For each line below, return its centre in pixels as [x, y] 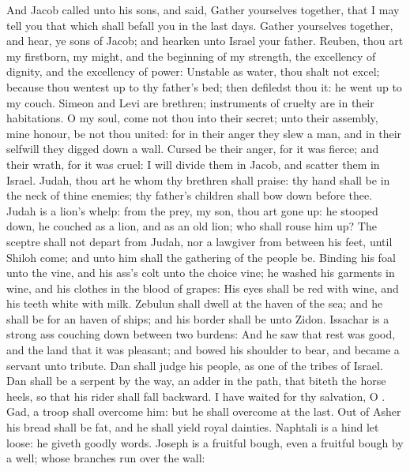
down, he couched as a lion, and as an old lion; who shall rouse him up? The [192, 226]
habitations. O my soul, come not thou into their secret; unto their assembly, [192, 118]
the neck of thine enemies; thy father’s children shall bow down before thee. [190, 195]
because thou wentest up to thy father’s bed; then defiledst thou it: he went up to [204, 86]
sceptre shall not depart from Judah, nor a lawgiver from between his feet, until [199, 241]
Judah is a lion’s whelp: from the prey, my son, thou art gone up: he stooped [192, 210]
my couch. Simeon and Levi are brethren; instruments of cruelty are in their [190, 102]
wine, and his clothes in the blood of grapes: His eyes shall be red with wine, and [203, 288]
